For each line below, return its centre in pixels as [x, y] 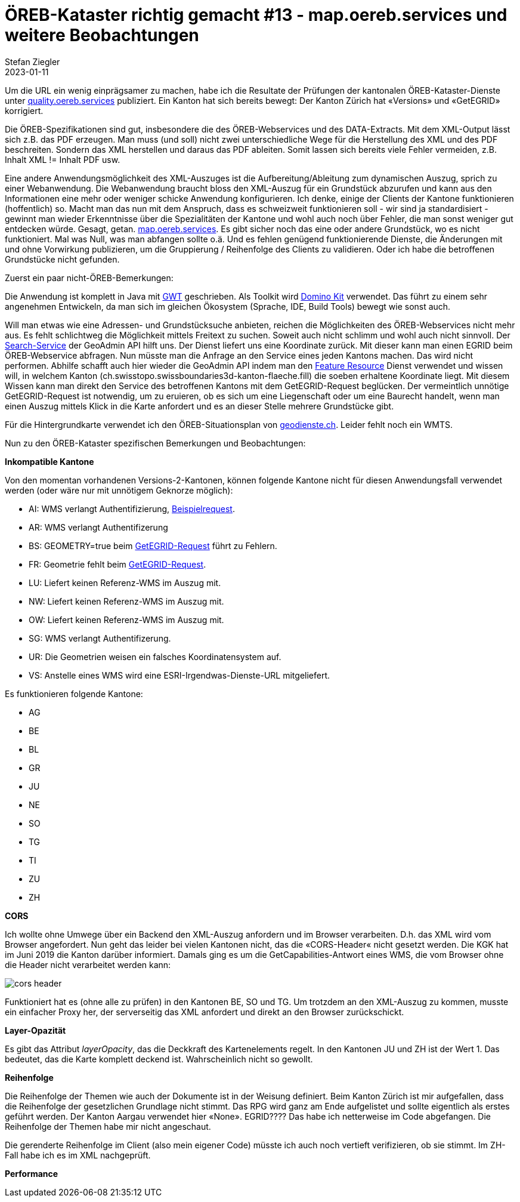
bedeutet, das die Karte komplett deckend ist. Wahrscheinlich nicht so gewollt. [159, 1059]
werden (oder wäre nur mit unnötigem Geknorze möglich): [119, 490]
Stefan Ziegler [32, 61]
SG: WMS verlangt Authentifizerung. [100, 638]
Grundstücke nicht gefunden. [62, 259]
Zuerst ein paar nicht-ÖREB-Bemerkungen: [89, 278]
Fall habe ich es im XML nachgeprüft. [78, 1155]
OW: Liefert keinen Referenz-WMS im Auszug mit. [126, 620]
